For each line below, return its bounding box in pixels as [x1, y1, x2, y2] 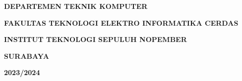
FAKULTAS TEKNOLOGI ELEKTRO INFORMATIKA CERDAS [4, 17, 239, 28]
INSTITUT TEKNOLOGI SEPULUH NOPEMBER [4, 34, 187, 44]
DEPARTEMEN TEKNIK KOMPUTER [4, 1, 148, 11]
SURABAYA [4, 50, 49, 61]
